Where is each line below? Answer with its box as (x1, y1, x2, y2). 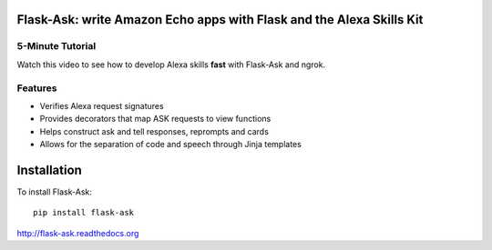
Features (16, 82, 57, 95)
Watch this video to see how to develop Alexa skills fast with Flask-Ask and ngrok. (16, 59, 326, 70)
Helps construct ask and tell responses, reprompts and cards (39, 125, 269, 136)
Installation (16, 162, 82, 177)
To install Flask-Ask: (16, 186, 93, 197)
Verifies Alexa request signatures (39, 100, 164, 111)
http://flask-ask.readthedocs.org (16, 227, 139, 238)
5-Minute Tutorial (16, 40, 97, 53)
